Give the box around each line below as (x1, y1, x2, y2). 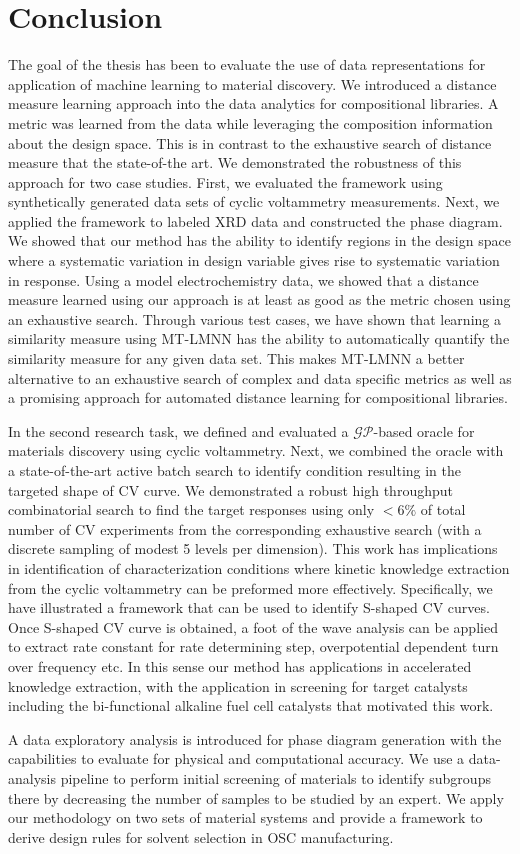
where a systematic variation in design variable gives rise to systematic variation (8, 250, 500, 271)
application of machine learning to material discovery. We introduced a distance (8, 73, 497, 94)
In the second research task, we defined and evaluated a (8, 420, 349, 441)
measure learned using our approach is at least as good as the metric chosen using (8, 289, 511, 310)
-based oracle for (373, 420, 475, 441)
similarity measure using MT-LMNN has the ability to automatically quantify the (8, 328, 510, 349)
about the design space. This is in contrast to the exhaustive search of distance (8, 132, 492, 153)
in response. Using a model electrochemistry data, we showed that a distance (8, 269, 479, 290)
